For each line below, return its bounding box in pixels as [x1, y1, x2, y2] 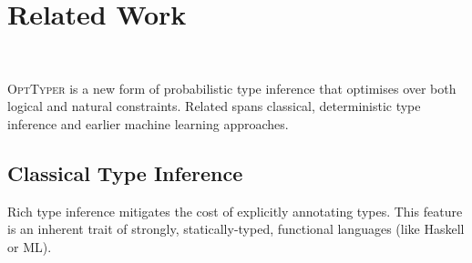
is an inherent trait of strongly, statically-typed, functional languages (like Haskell [7, 219, 465, 238]
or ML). [7, 237, 52, 256]
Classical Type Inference [7, 158, 243, 187]
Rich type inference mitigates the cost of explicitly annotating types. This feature [7, 201, 463, 220]
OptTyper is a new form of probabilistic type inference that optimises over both [7, 78, 457, 97]
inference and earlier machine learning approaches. [7, 114, 289, 133]
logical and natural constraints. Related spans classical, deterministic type [7, 96, 421, 116]
